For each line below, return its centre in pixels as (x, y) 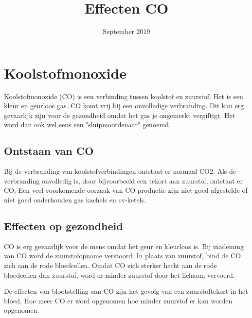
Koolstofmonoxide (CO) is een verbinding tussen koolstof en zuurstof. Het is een (124, 96)
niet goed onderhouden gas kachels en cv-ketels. (75, 200)
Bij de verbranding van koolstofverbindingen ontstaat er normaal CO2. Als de (120, 171)
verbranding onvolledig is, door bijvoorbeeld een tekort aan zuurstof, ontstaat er (123, 180)
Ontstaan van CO (49, 151)
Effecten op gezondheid (63, 226)
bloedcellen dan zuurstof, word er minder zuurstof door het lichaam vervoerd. (119, 275)
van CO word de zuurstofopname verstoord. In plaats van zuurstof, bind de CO (123, 256)
